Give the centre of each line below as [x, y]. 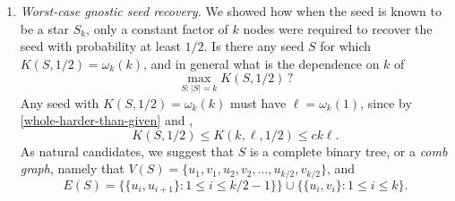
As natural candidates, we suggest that [127, 151]
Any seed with [60, 102]
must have [258, 102]
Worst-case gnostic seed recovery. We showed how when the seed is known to [231, 11]
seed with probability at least [100, 46]
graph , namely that [72, 168]
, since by [386, 102]
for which [346, 46]
